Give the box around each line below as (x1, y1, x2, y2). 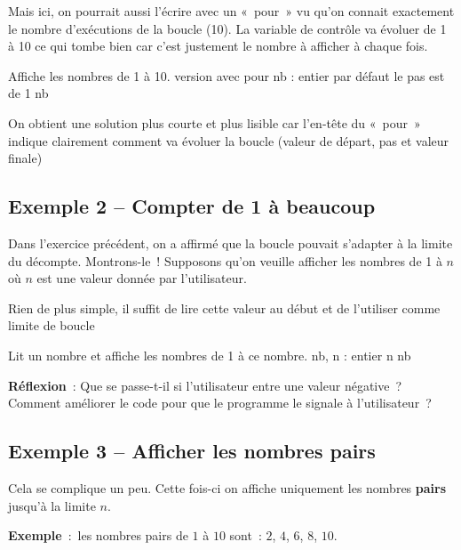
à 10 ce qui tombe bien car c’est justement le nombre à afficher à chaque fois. (8, 36, 428, 55)
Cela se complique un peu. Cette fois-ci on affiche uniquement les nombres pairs (8, 478, 447, 497)
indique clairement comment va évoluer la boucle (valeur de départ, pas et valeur (8, 131, 449, 150)
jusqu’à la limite (8, 496, 96, 514)
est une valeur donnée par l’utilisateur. (36, 269, 247, 287)
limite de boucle (8, 316, 95, 335)
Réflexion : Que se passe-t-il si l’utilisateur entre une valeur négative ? (8, 376, 402, 394)
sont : (229, 526, 262, 545)
